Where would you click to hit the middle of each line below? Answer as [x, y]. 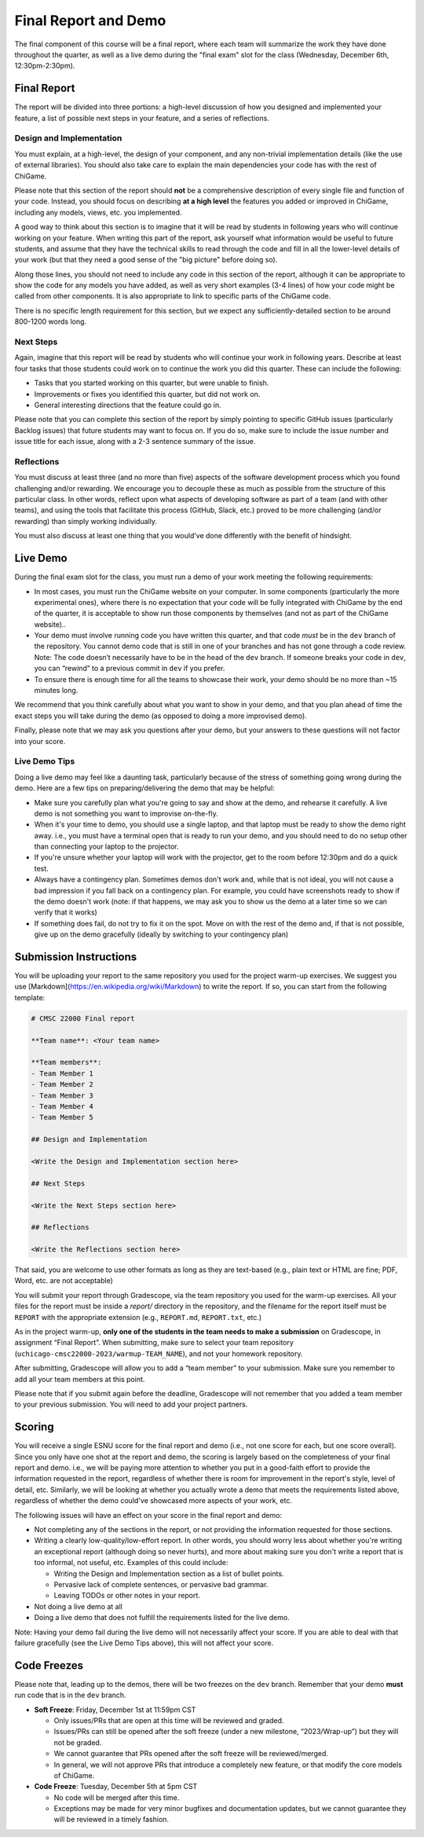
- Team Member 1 [62, 1073]
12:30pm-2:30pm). [45, 66]
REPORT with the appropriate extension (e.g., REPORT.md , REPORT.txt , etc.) [138, 1317]
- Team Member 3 [62, 1095]
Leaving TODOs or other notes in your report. [127, 1596]
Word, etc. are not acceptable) [64, 1281]
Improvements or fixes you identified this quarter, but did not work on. [147, 394]
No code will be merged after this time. [117, 1797]
